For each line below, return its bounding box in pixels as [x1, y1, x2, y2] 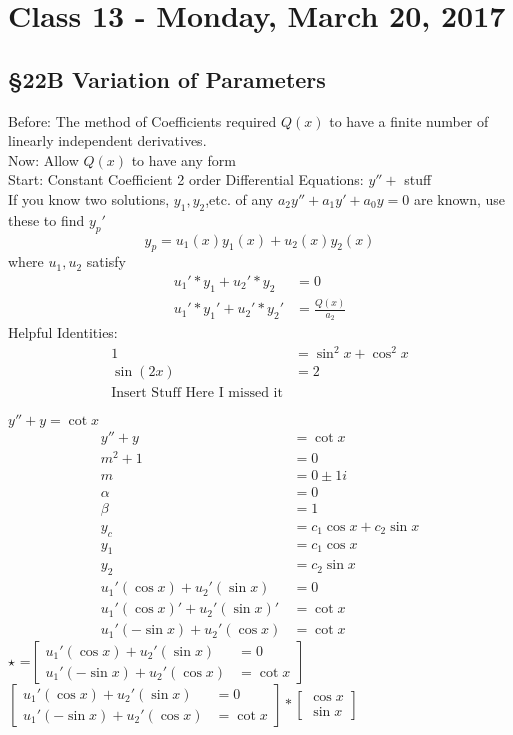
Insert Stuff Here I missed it [111, 385, 283, 400]
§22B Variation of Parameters [8, 63, 326, 94]
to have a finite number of [329, 110, 489, 131]
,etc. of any [205, 188, 274, 209]
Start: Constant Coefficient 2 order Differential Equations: [8, 169, 364, 190]
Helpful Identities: [8, 322, 118, 343]
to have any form [131, 149, 236, 170]
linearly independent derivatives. [8, 130, 207, 151]
